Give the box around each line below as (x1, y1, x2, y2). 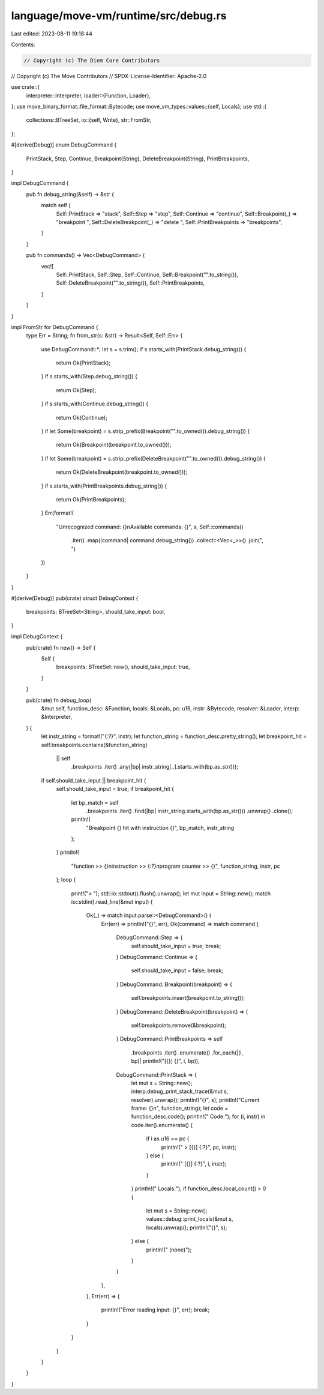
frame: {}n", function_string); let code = (131, 1105, 229, 1112)
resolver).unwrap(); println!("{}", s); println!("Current (131, 1096, 260, 1103)
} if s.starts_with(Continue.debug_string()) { (41, 400, 149, 408)
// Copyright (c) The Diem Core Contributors (23, 57, 160, 64)
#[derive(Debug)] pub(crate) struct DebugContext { (11, 595, 139, 602)
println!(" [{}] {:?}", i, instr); (161, 1160, 227, 1167)
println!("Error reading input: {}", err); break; (101, 1306, 210, 1313)
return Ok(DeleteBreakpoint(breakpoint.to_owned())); (56, 468, 188, 476)
